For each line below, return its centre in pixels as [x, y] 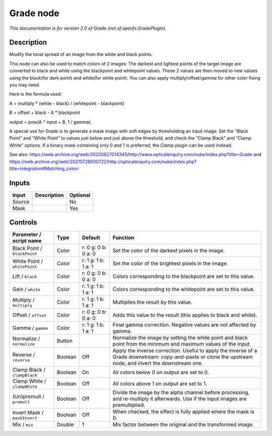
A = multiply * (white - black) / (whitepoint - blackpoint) [67, 103]
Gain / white [26, 289]
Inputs [20, 183]
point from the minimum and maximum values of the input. [182, 344]
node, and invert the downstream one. [158, 364]
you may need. [25, 85]
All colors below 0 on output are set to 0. [161, 372]
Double [65, 424]
